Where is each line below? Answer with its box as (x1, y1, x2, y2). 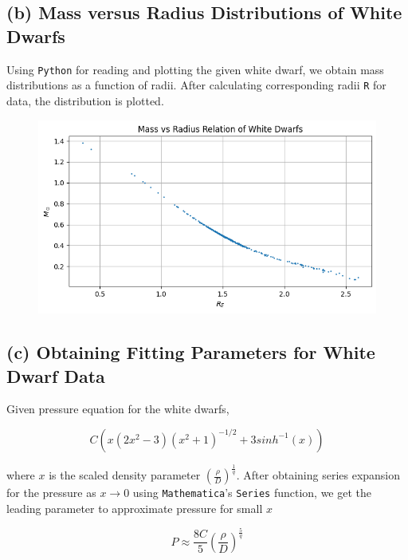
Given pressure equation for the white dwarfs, (6, 400, 229, 417)
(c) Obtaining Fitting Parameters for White (6, 340, 375, 365)
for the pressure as (6, 484, 96, 501)
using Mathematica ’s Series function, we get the (132, 484, 372, 501)
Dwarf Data (6, 363, 105, 388)
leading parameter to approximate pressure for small (6, 499, 263, 516)
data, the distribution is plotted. (6, 92, 164, 108)
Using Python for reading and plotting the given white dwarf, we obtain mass (6, 61, 384, 77)
